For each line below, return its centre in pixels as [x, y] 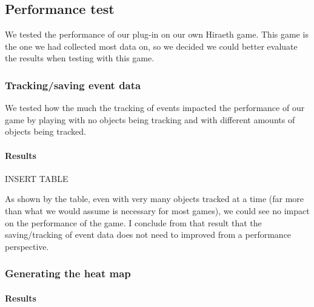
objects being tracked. [45, 131]
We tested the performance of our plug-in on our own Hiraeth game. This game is [157, 34]
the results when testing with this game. [80, 58]
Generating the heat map [68, 273]
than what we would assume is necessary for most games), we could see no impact [157, 210]
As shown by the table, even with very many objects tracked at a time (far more [155, 199]
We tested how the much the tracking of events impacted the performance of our [155, 108]
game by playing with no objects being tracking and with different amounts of [150, 119]
